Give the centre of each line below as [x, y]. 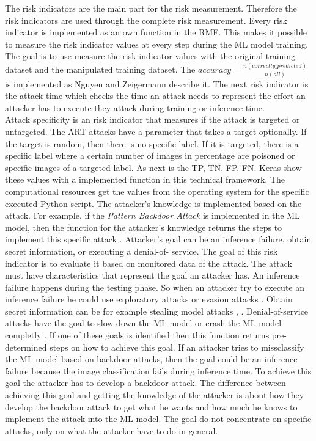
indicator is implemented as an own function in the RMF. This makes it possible [156, 32]
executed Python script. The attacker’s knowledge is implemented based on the [153, 203]
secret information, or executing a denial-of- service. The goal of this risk [141, 251]
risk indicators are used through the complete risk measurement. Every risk [146, 20]
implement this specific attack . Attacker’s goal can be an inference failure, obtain [158, 239]
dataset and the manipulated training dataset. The [100, 69]
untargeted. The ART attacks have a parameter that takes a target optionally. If [156, 131]
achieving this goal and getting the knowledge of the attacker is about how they [155, 395]
